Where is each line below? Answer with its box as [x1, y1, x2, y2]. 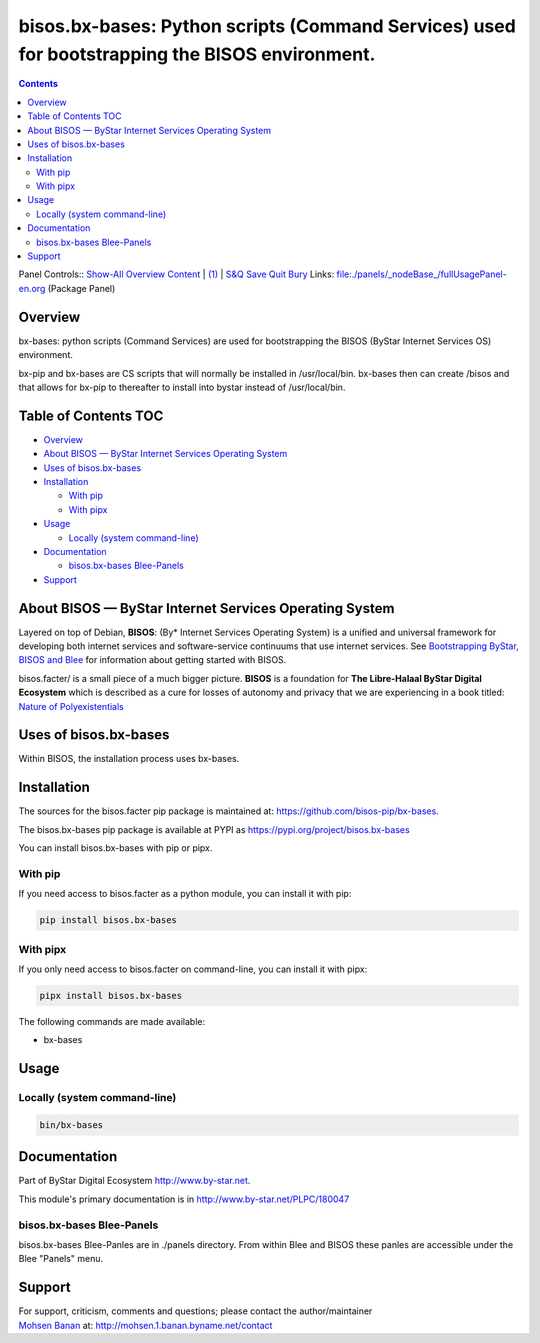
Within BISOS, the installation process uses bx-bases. [18, 753, 240, 765]
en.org [18, 282, 46, 294]
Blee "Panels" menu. [18, 1253, 104, 1265]
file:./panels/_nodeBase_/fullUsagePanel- [336, 268, 507, 280]
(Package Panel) [47, 282, 116, 294]
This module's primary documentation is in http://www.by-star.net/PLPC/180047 [18, 1193, 350, 1205]
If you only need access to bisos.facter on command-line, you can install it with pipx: [18, 963, 368, 975]
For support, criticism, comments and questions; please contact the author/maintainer [18, 1305, 373, 1317]
